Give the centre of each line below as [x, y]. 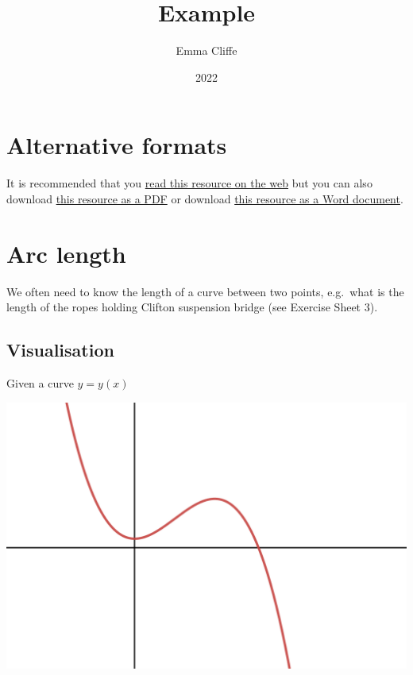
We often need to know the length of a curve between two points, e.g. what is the [205, 291]
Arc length [66, 253]
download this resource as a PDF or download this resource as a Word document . [205, 198]
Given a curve [40, 382]
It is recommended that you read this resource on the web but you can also [189, 183]
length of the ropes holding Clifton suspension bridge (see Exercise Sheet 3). [192, 307]
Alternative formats [117, 145]
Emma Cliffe [206, 50]
